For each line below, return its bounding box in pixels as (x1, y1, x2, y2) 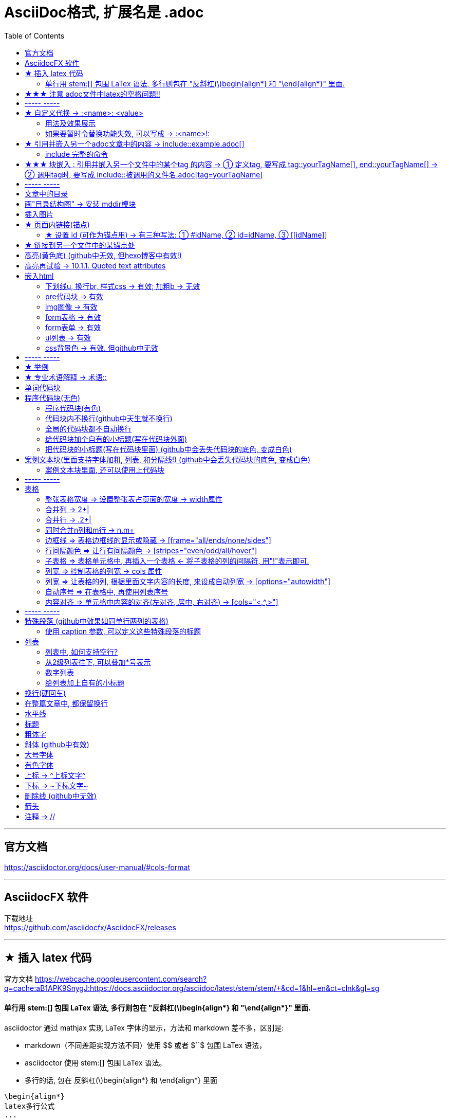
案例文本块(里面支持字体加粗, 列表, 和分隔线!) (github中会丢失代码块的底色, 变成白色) (25, 455, 310, 464)
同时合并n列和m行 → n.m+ (45, 525, 135, 534)
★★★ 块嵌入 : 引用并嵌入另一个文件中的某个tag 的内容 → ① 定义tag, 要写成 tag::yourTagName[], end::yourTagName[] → (25, 159, 438, 169)
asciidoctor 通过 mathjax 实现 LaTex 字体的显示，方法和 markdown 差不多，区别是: (4, 1023, 284, 1032)
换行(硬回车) (25, 688, 66, 697)
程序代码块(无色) (25, 393, 81, 402)
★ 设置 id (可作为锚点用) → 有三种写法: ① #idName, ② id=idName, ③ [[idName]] (45, 230, 327, 239)
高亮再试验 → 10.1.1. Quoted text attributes (25, 261, 166, 270)
